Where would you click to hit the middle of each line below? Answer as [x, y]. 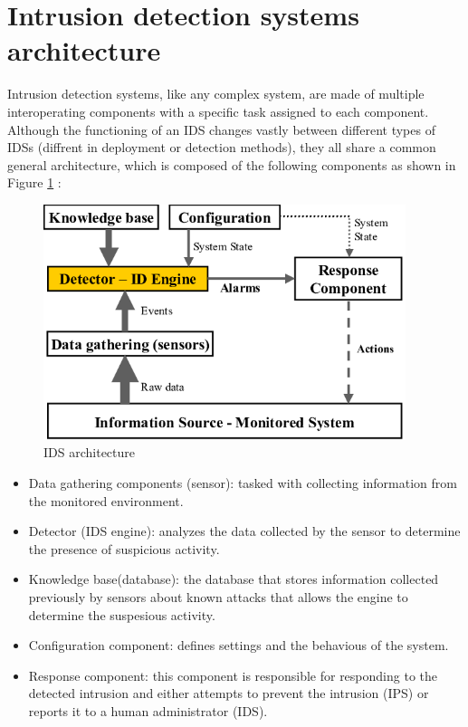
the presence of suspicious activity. [124, 548]
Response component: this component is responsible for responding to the [233, 675]
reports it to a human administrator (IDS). [148, 711]
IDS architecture [89, 452]
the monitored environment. [106, 500]
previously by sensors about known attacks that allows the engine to [218, 597]
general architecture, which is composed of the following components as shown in [232, 164]
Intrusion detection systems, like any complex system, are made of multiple [216, 94]
